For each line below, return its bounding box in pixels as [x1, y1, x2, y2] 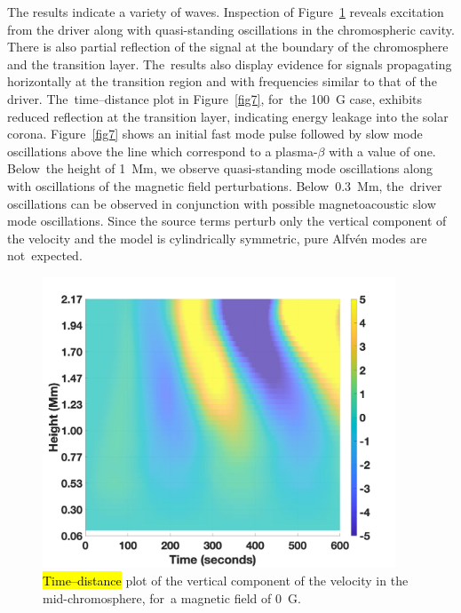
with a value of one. [329, 141, 436, 160]
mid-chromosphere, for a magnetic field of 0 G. [43, 588, 301, 607]
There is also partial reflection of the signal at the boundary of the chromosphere [7, 37, 449, 56]
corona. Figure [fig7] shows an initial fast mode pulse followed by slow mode [7, 124, 423, 143]
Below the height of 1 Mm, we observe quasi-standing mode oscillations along [7, 159, 433, 178]
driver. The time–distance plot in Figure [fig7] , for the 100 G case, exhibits [7, 89, 422, 107]
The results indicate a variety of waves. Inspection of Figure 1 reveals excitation [7, 3, 444, 20]
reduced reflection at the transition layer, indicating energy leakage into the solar [7, 107, 449, 125]
